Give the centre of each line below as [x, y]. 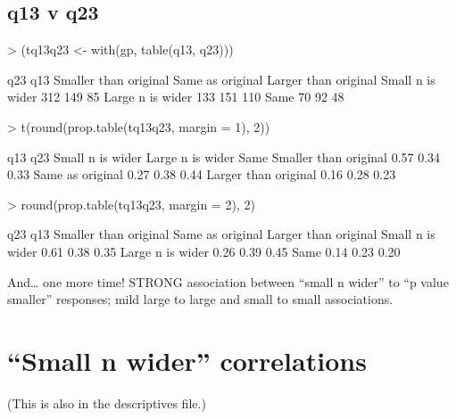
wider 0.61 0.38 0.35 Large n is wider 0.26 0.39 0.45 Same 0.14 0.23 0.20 [204, 251]
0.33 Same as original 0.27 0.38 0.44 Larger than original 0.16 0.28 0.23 [202, 174]
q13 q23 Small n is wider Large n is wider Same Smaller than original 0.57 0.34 [224, 156]
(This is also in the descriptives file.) [107, 403]
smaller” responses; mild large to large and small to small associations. [200, 299]
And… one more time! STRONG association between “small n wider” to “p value [228, 281]
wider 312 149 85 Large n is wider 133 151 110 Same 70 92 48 [176, 97]
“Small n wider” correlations [187, 360]
